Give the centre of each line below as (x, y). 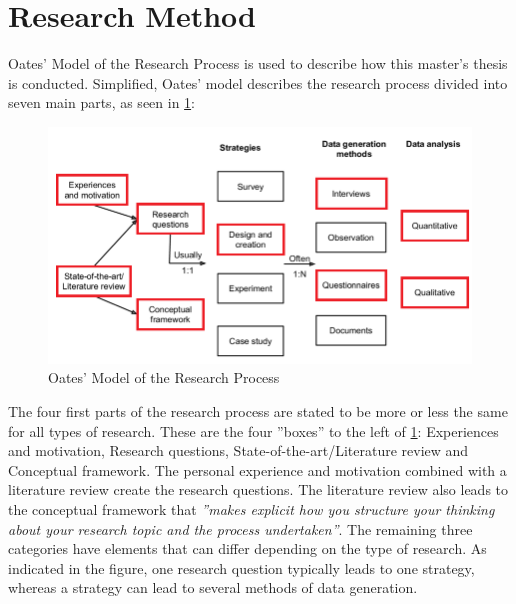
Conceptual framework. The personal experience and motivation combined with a (257, 469)
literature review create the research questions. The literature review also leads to (258, 489)
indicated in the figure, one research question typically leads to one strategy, (241, 567)
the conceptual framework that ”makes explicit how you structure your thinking (251, 509)
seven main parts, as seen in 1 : (101, 102)
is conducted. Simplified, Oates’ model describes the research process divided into (258, 82)
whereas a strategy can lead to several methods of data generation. (213, 587)
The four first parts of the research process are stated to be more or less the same (258, 411)
